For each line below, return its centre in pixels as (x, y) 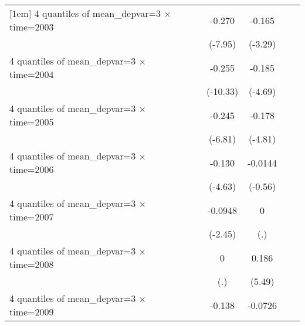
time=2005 (32, 122)
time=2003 (32, 27)
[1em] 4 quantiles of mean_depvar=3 (85, 13)
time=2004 (32, 74)
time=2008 (32, 264)
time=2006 (32, 169)
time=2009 (32, 312)
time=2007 (32, 217)
